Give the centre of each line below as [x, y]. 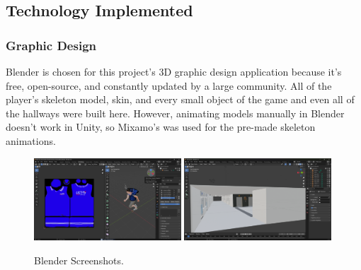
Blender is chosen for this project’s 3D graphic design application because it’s [174, 71]
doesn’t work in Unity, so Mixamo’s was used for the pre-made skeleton [161, 127]
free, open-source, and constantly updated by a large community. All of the [169, 85]
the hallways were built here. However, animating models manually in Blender [175, 113]
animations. [31, 140]
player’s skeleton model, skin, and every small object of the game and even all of [180, 99]
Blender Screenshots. [79, 260]
